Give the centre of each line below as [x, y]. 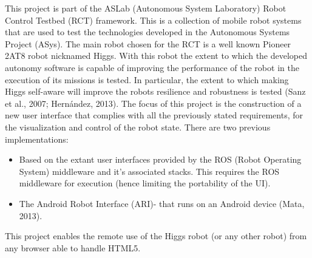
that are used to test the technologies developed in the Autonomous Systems [148, 32]
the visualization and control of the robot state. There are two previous [138, 127]
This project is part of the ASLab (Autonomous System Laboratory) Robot [146, 8]
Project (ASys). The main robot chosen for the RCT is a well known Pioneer [148, 43]
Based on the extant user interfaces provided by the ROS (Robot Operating [160, 159]
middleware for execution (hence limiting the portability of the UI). [145, 183]
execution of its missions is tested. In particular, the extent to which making [147, 79]
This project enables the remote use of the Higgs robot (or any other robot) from [156, 236]
